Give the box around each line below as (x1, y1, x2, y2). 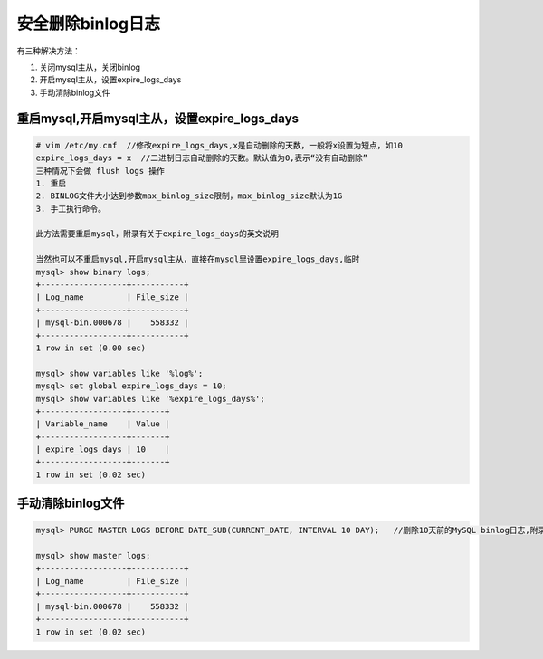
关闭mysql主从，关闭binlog (39, 62, 140, 72)
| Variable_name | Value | (35, 419, 170, 429)
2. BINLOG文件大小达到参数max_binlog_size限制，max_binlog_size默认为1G (35, 191, 343, 201)
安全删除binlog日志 (16, 14, 161, 33)
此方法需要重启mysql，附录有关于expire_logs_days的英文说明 (35, 229, 280, 239)
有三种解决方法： (16, 45, 81, 56)
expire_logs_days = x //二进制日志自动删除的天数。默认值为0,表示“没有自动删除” (35, 153, 368, 163)
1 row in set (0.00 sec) (35, 342, 147, 353)
